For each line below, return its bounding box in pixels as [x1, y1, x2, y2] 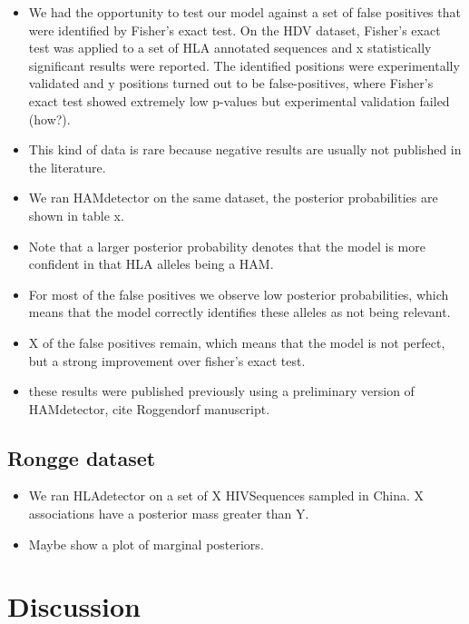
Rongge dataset [7, 443, 156, 471]
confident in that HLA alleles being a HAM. [28, 254, 274, 273]
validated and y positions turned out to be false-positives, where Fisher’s [28, 74, 434, 93]
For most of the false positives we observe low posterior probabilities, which [28, 284, 449, 303]
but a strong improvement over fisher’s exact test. [28, 351, 306, 370]
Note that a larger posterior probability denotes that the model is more [28, 236, 425, 255]
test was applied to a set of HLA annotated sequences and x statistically [28, 38, 432, 57]
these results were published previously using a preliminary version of [28, 381, 415, 401]
